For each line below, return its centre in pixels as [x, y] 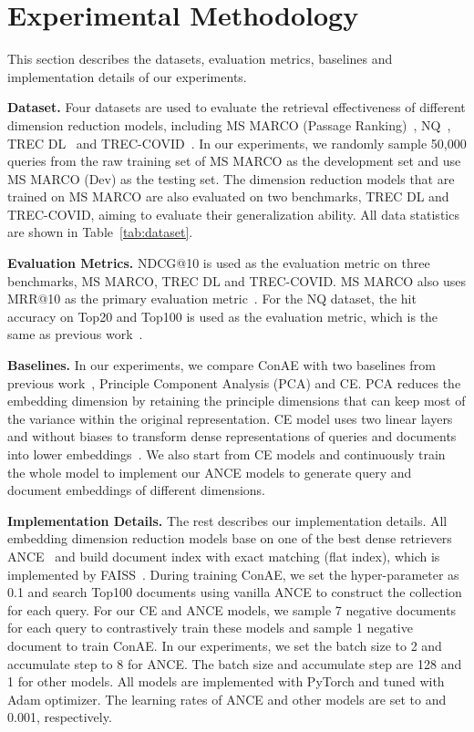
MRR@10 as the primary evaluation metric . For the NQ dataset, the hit [212, 299]
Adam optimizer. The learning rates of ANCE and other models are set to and [227, 699]
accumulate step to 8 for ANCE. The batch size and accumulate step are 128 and [235, 663]
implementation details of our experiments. [127, 76]
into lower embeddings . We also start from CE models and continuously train [227, 454]
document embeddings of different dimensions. [136, 490]
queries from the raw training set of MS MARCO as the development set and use [234, 161]
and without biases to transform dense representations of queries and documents [232, 436]
